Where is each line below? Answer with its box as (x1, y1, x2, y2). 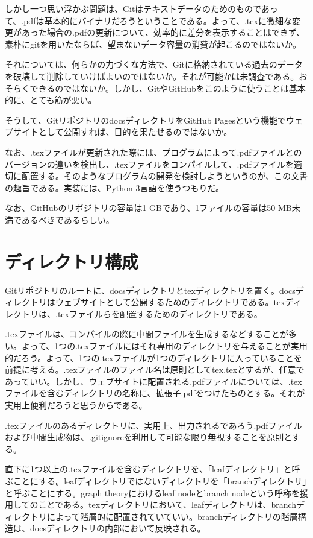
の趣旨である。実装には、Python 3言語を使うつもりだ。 (5, 181, 225, 194)
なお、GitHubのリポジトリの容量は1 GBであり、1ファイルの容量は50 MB (5, 201, 292, 214)
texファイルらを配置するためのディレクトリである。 (57, 307, 262, 320)
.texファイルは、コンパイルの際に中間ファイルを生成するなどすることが (5, 328, 288, 340)
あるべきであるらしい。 (21, 213, 114, 226)
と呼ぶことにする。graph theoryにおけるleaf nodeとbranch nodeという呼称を (5, 486, 300, 499)
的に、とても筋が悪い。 (5, 93, 97, 106)
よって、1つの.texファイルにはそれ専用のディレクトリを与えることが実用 (21, 340, 308, 352)
